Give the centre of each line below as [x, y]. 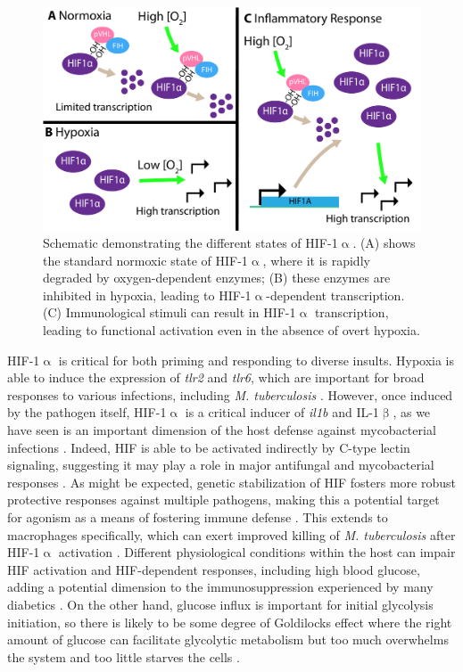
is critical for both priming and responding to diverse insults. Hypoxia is [256, 360]
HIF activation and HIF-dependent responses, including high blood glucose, [214, 569]
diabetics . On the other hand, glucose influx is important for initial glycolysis [220, 604]
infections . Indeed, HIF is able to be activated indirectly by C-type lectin [209, 447]
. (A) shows [384, 243]
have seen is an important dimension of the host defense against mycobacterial [222, 430]
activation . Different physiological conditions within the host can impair [257, 552]
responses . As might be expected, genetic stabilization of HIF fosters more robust [231, 482]
